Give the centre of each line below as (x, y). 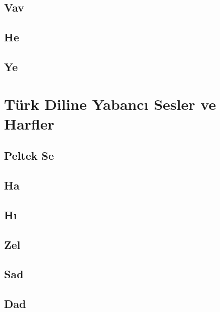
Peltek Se (29, 155)
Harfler (29, 123)
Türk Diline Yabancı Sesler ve (110, 104)
